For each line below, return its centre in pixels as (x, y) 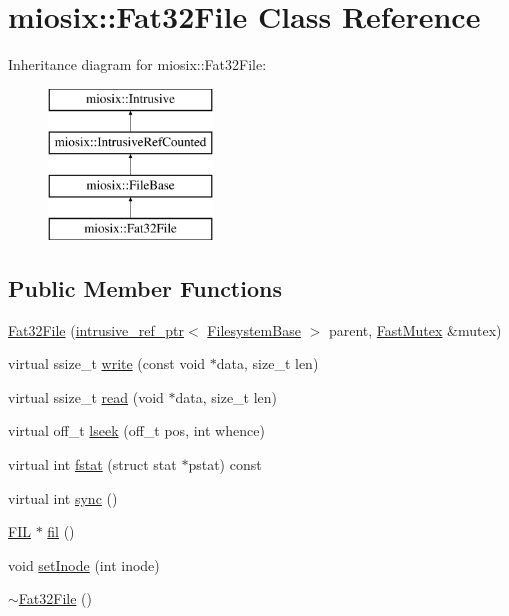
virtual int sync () (63, 497)
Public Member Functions (145, 287)
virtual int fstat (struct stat (92, 464)
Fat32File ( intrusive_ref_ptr (96, 329)
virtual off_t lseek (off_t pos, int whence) (136, 430)
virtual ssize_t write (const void (107, 363)
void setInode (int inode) (84, 564)
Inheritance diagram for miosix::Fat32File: (137, 64)
